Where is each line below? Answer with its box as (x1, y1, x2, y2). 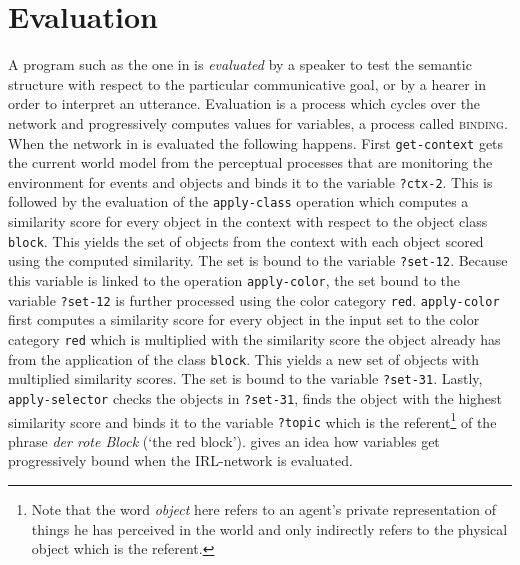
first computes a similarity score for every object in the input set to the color (8, 309, 480, 330)
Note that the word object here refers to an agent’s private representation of (31, 499, 496, 519)
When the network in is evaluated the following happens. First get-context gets (8, 132, 504, 153)
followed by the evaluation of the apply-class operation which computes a (8, 191, 469, 212)
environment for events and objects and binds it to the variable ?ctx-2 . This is (8, 171, 493, 192)
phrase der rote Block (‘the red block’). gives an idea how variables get (8, 430, 440, 451)
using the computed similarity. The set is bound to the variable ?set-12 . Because (8, 250, 508, 271)
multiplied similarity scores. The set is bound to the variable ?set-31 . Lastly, (8, 368, 483, 389)
